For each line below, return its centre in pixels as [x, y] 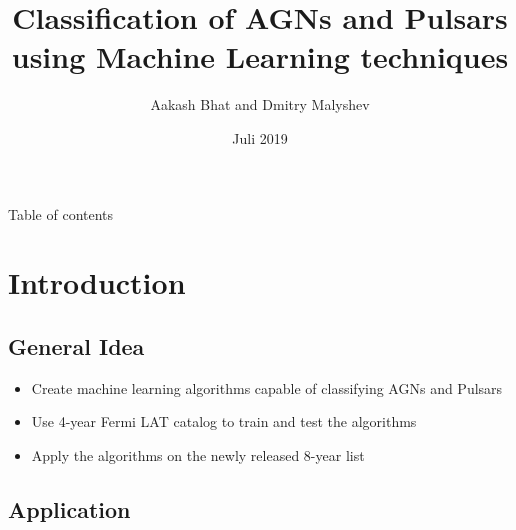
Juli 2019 [260, 137]
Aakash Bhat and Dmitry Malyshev [260, 104]
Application [69, 508]
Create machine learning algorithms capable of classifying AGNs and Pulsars [267, 387]
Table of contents [61, 213]
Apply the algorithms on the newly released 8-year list [198, 454]
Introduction [97, 282]
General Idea [76, 345]
